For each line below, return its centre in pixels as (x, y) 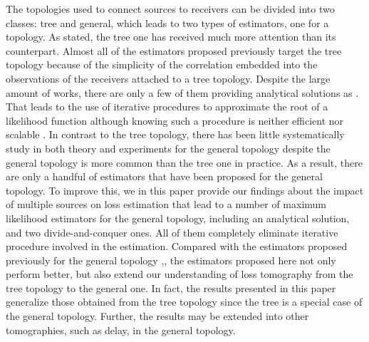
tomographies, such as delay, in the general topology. (121, 330)
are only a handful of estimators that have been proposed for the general (164, 176)
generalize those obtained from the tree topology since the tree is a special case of (184, 302)
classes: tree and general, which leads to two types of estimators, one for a (167, 22)
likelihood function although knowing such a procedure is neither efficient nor (175, 120)
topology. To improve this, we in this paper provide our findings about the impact (185, 190)
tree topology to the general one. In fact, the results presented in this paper (171, 287)
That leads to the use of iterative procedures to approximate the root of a (167, 107)
